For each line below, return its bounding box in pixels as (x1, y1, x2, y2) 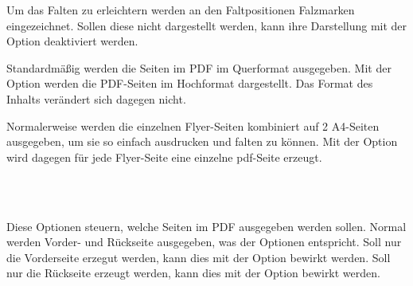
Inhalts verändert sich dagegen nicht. (6, 90, 186, 107)
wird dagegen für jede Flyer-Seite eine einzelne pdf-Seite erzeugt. (6, 148, 322, 165)
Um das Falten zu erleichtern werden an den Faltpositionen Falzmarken (6, 2, 355, 18)
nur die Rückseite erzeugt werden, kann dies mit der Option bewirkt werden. (6, 264, 380, 281)
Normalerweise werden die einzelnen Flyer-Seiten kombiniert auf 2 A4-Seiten (6, 117, 380, 134)
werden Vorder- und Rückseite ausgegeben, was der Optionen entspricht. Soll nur (6, 233, 402, 250)
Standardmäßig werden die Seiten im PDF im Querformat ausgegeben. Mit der (6, 59, 392, 76)
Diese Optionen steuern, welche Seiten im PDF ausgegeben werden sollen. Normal (6, 217, 407, 234)
